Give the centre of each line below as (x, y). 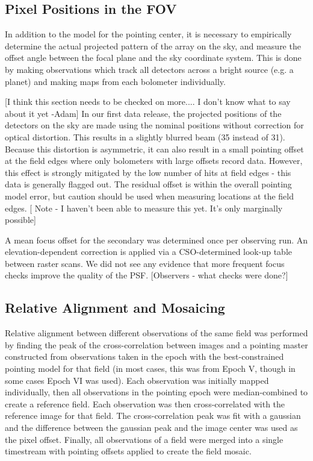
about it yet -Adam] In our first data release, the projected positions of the (143, 113)
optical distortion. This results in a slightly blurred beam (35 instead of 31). (145, 136)
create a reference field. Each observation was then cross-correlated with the (145, 403)
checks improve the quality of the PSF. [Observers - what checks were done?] (147, 275)
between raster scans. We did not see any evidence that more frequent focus (145, 263)
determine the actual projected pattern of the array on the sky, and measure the (153, 45)
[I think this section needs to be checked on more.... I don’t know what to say (148, 102)
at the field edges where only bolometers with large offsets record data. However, (154, 161)
